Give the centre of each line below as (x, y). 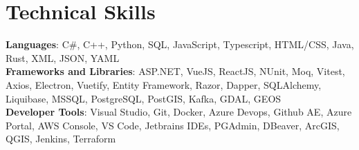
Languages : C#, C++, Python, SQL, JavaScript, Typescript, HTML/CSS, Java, (180, 44)
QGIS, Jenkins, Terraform (61, 139)
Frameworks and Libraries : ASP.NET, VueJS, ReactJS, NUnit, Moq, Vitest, (175, 71)
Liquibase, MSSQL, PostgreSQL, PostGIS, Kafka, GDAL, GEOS (144, 98)
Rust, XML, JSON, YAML (63, 57)
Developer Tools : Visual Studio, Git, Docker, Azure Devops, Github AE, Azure (179, 112)
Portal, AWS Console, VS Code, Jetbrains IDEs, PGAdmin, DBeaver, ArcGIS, (173, 125)
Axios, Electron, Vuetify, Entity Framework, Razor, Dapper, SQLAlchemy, (164, 84)
